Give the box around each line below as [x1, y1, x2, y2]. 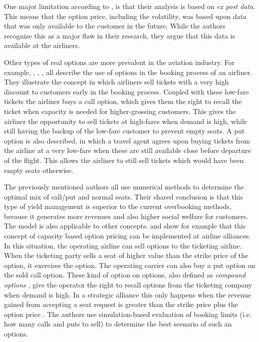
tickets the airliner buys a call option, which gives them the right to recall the [4, 96, 242, 106]
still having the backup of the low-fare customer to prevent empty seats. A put [4, 125, 245, 136]
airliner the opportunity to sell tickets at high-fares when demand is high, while [4, 115, 247, 126]
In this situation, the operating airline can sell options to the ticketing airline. [4, 240, 242, 250]
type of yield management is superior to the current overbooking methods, [4, 201, 232, 211]
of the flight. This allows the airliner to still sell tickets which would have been [4, 154, 244, 165]
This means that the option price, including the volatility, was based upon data [4, 10, 247, 21]
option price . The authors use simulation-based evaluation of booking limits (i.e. [4, 308, 252, 319]
